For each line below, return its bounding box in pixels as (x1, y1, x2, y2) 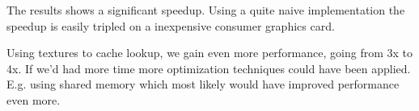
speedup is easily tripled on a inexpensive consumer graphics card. (6, 17, 335, 34)
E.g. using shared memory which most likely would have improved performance (6, 76, 400, 92)
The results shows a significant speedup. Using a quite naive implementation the (6, 2, 405, 18)
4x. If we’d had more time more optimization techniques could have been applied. (6, 60, 411, 76)
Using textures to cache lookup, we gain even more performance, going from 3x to (6, 44, 413, 61)
